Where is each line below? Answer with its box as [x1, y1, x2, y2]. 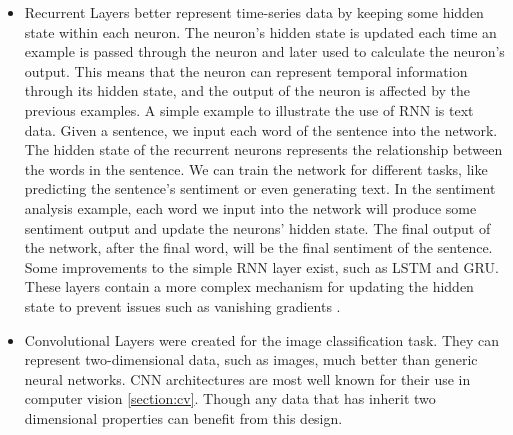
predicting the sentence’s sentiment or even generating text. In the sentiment [24, 178, 496, 199]
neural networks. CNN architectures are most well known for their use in [24, 368, 471, 389]
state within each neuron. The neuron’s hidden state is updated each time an [24, 21, 497, 42]
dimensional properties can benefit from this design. [24, 407, 343, 428]
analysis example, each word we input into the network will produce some [24, 197, 477, 218]
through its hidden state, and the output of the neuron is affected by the [24, 80, 471, 101]
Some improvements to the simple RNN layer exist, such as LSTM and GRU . [24, 256, 499, 277]
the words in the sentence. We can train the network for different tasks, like [24, 158, 488, 179]
